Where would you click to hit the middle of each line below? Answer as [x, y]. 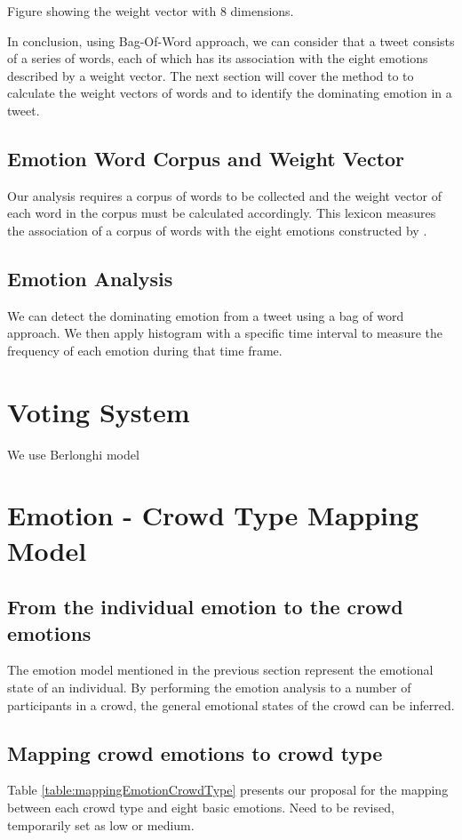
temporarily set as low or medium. [101, 824]
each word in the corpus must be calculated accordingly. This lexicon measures [222, 213]
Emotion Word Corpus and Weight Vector [206, 158]
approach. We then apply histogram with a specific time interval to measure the [225, 333]
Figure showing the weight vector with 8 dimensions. [151, 11]
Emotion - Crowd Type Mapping [213, 515]
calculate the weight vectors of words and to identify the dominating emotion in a [230, 93]
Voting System [99, 411]
